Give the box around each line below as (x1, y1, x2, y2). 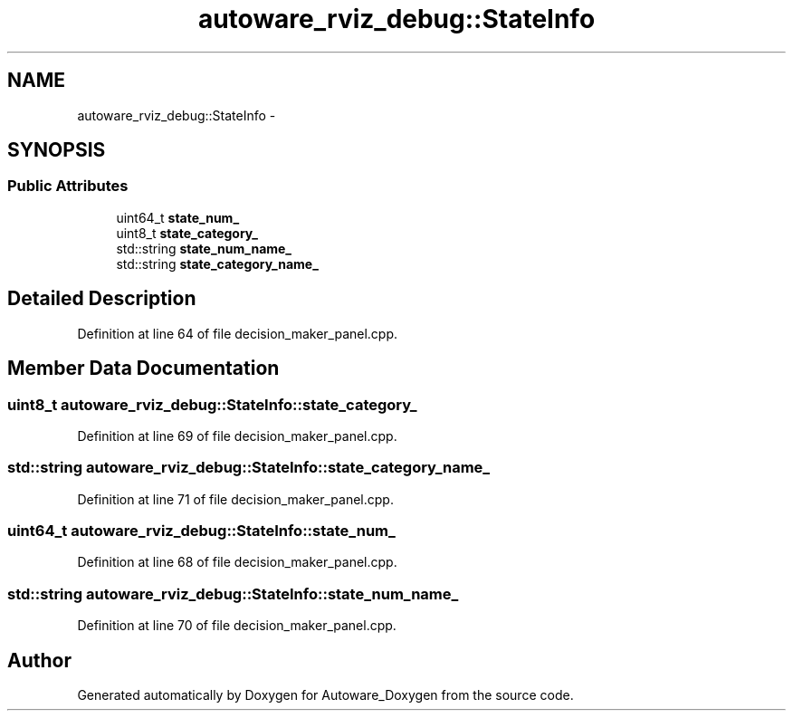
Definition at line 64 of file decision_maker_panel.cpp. (77, 325, 398, 341)
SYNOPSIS (7, 139, 106, 162)
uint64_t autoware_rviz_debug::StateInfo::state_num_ (7, 522, 396, 540)
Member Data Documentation (7, 357, 280, 380)
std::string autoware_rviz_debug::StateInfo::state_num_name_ (7, 584, 459, 603)
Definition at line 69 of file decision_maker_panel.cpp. (77, 427, 397, 444)
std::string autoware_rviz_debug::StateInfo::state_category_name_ (7, 458, 491, 477)
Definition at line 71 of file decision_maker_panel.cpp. (77, 491, 394, 507)
